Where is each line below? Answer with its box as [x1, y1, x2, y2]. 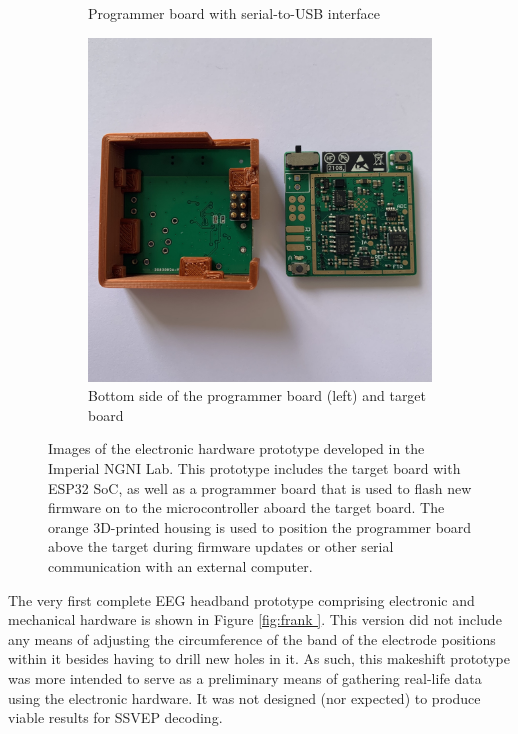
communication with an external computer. [48, 555, 313, 576]
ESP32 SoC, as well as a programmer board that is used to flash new [48, 477, 472, 498]
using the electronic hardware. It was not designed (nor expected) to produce [8, 687, 481, 708]
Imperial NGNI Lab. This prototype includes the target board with [48, 457, 461, 478]
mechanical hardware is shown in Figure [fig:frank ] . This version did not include [8, 609, 502, 630]
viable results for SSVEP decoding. [8, 707, 223, 728]
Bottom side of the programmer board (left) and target [88, 385, 427, 406]
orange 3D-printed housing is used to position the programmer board [48, 516, 472, 537]
